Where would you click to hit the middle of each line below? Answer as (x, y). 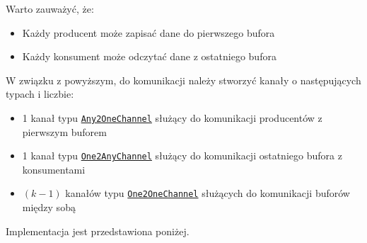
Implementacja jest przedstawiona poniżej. (98, 231)
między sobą (49, 207)
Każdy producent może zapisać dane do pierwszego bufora (148, 32)
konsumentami (54, 169)
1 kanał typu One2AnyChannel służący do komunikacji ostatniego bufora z (182, 156)
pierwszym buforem (64, 131)
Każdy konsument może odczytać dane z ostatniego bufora (149, 56)
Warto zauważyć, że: (50, 9)
